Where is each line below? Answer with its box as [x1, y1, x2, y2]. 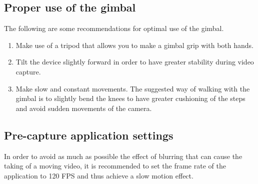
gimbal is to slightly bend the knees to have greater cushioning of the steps [15, 93, 245, 103]
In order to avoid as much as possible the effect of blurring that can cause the [4, 150, 242, 161]
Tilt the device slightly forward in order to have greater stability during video [15, 56, 254, 67]
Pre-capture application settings [4, 127, 173, 142]
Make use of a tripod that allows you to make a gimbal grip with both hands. [15, 39, 253, 50]
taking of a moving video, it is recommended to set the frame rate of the [4, 160, 226, 171]
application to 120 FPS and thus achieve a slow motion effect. [4, 170, 193, 180]
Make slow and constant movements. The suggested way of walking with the [15, 83, 250, 93]
